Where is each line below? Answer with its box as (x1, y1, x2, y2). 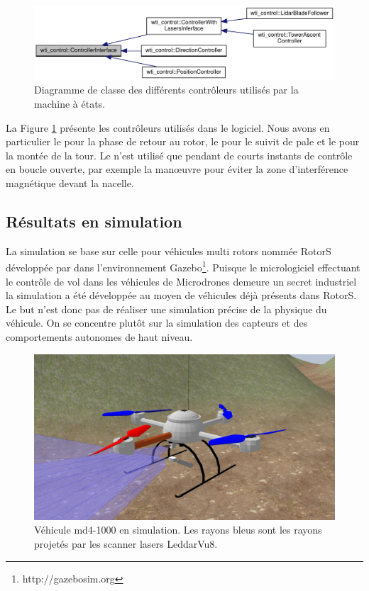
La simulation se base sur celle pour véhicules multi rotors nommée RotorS (6, 243, 331, 258)
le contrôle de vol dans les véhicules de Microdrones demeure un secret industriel (6, 274, 357, 288)
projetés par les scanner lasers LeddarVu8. (34, 536, 218, 551)
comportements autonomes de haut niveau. (6, 329, 193, 344)
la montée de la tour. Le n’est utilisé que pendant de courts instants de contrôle (6, 147, 353, 162)
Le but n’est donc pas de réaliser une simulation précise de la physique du (6, 301, 327, 316)
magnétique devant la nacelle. (6, 175, 134, 190)
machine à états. (34, 96, 106, 111)
